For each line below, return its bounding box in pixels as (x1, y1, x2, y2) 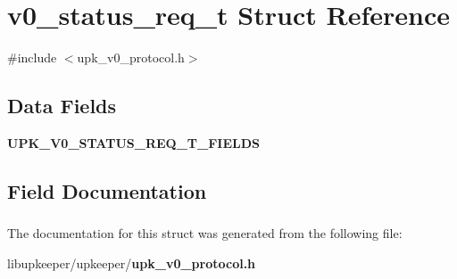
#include (7, 48, 57, 67)
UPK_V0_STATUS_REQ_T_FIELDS (7, 133, 260, 152)
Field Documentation (7, 176, 207, 204)
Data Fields (7, 92, 117, 119)
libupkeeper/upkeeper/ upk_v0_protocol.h (7, 253, 256, 272)
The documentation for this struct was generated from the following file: (7, 224, 403, 242)
